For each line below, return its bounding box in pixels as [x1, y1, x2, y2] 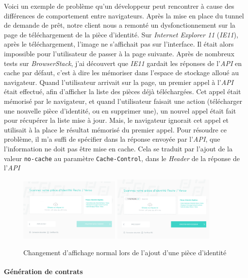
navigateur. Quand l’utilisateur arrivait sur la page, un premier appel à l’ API [4, 77, 234, 87]
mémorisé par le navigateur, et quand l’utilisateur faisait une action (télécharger [4, 96, 242, 106]
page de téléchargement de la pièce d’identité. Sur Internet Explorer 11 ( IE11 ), [4, 29, 238, 39]
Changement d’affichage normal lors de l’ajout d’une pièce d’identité [23, 247, 227, 258]
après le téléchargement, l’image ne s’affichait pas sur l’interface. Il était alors [4, 39, 234, 49]
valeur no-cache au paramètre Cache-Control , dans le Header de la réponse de [4, 153, 240, 163]
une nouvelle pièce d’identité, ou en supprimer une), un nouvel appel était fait [4, 105, 236, 115]
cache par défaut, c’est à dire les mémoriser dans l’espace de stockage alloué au [4, 67, 239, 78]
